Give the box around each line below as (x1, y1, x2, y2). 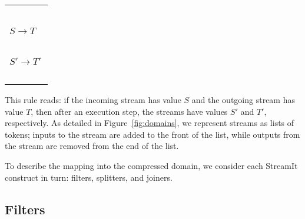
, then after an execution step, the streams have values (31, 105, 228, 117)
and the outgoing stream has (191, 94, 295, 105)
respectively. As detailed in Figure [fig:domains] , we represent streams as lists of (5, 117, 294, 129)
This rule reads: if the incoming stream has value (5, 94, 181, 105)
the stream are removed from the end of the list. (5, 140, 179, 152)
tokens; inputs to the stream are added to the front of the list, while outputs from (5, 128, 300, 140)
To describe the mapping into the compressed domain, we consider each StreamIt (5, 159, 298, 171)
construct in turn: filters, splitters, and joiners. (5, 171, 173, 183)
